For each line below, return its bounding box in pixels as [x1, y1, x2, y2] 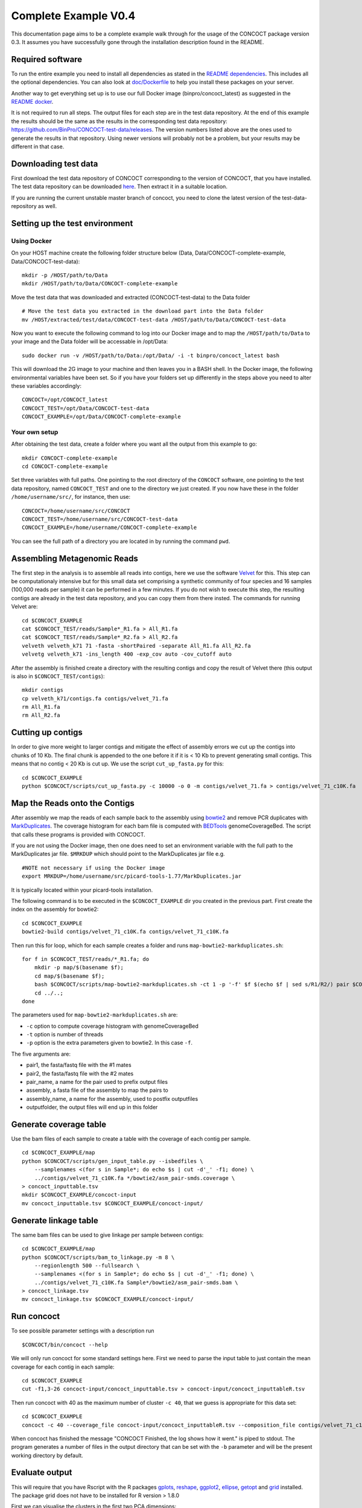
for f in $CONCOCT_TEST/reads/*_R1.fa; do [22, 955, 150, 962]
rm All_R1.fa [22, 703, 60, 711]
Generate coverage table [11, 1120, 107, 1129]
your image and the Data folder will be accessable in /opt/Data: [11, 338, 168, 345]
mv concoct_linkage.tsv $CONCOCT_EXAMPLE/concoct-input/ [22, 1296, 194, 1303]
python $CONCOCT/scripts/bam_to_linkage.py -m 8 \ [22, 1253, 175, 1261]
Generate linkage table [11, 1215, 99, 1226]
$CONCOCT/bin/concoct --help [22, 1341, 108, 1348]
